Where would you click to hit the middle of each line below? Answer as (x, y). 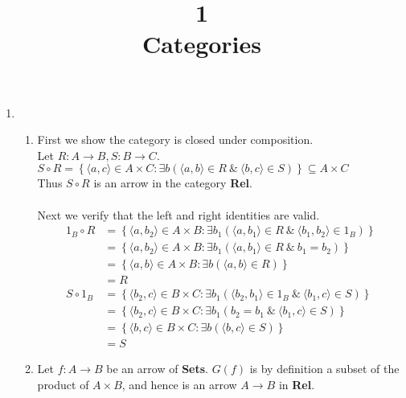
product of (63, 384)
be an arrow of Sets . (157, 369)
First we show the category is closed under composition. (175, 140)
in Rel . (297, 384)
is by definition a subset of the (324, 369)
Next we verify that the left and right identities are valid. (178, 214)
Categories (202, 44)
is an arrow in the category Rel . (173, 183)
